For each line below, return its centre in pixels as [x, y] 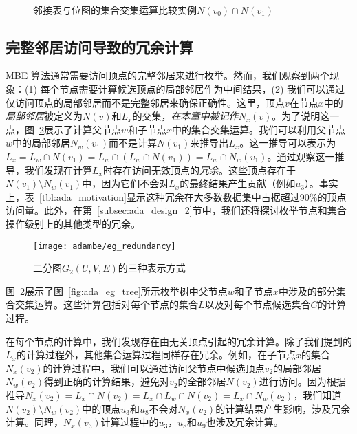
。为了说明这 [301, 116]
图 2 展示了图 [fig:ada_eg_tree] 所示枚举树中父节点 [117, 291]
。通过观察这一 [301, 156]
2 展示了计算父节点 [80, 129]
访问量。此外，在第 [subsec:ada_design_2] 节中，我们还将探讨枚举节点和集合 [176, 210]
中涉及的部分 [307, 291]
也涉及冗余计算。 [245, 422]
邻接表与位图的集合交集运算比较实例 [115, 9]
